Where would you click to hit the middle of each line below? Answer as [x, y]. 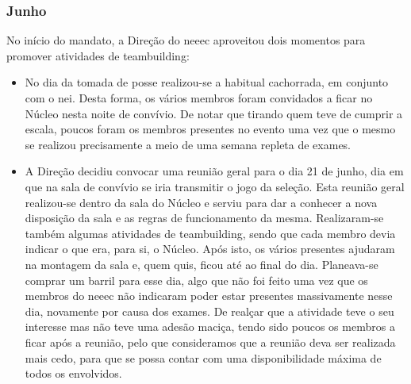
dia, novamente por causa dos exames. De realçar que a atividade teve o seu [209, 311]
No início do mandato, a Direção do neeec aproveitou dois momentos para [186, 40]
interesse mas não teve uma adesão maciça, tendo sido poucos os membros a [210, 326]
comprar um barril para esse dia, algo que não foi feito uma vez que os [196, 280]
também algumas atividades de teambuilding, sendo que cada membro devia [210, 233]
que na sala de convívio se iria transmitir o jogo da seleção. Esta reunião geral [215, 186]
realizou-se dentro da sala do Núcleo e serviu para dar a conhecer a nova [201, 202]
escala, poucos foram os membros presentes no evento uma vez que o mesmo [210, 129]
